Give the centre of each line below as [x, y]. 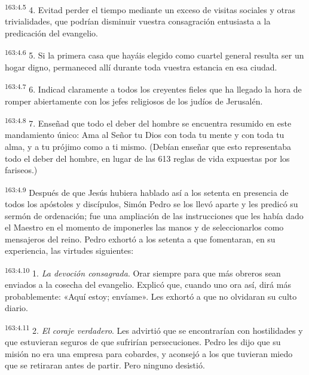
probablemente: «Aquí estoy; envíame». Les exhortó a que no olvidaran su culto [151, 296]
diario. [16, 308]
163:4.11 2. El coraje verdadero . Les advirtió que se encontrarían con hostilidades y [154, 329]
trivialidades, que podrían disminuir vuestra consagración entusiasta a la [138, 21]
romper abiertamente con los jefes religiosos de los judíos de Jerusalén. [134, 101]
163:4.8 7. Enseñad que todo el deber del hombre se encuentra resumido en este [148, 122]
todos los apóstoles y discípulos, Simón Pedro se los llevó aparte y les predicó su [152, 204]
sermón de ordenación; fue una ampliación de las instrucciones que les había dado [154, 215]
